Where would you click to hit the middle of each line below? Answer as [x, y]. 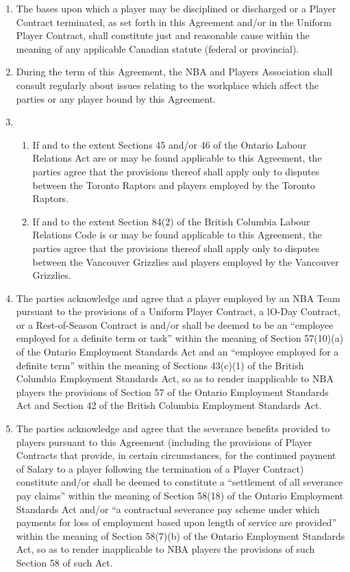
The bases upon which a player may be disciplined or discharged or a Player [176, 8]
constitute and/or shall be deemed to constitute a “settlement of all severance [179, 482]
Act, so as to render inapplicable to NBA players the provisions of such [165, 549]
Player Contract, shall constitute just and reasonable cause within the [163, 35]
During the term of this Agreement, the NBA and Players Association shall [174, 72]
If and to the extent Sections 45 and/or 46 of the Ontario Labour [170, 144]
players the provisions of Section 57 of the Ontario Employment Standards [172, 391]
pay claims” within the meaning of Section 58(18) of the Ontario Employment [180, 495]
